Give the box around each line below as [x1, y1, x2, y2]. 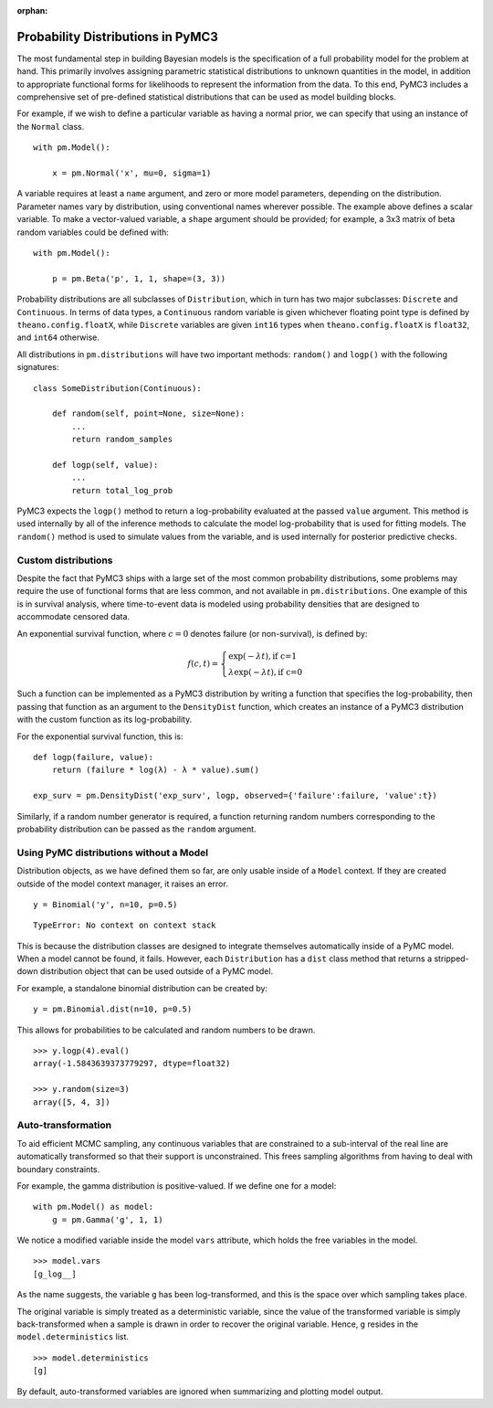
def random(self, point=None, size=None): [51, 408, 246, 419]
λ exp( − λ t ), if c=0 [228, 667, 303, 677]
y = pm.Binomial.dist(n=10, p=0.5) [33, 1004, 193, 1014]
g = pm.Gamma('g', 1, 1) [51, 1214, 163, 1224]
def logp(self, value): [51, 460, 159, 470]
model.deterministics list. [16, 1331, 130, 1342]
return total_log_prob [71, 485, 173, 495]
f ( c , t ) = [187, 658, 219, 669]
